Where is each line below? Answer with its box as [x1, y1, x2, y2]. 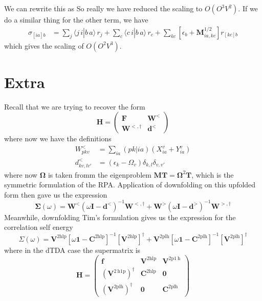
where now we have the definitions [4, 133, 112, 144]
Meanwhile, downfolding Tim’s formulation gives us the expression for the [4, 211, 236, 222]
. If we [238, 3, 258, 13]
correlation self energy [4, 222, 73, 232]
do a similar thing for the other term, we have [4, 14, 148, 25]
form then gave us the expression [4, 189, 107, 200]
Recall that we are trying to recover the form [4, 101, 145, 112]
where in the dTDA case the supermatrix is [4, 244, 141, 255]
